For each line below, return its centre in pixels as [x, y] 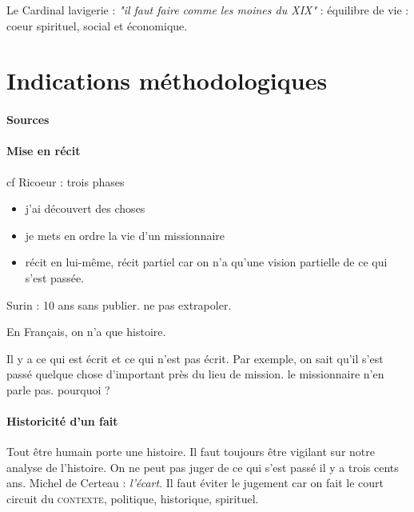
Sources [28, 120]
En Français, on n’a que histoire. [86, 332]
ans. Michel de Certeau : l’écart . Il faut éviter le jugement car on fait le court [195, 483]
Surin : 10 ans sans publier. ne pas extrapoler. [119, 304]
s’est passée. [55, 277]
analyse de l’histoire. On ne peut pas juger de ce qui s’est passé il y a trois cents [203, 467]
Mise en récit [44, 151]
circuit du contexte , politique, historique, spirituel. [133, 499]
